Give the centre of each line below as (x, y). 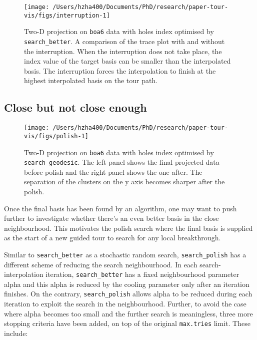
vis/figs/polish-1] (56, 136)
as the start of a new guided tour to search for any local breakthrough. (112, 238)
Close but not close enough (75, 107)
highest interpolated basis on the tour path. (91, 80)
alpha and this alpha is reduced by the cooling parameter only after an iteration (127, 284)
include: (16, 333)
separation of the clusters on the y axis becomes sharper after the (124, 182)
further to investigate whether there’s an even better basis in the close (111, 218)
